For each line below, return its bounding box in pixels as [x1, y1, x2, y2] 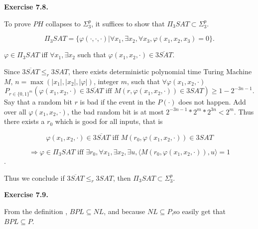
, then [113, 172, 131, 183]
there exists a [4, 116, 45, 126]
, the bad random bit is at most [67, 106, 164, 116]
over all [4, 106, 26, 116]
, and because [104, 206, 145, 216]
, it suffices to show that [91, 18, 165, 28]
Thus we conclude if [4, 172, 65, 183]
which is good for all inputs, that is [55, 116, 163, 126]
